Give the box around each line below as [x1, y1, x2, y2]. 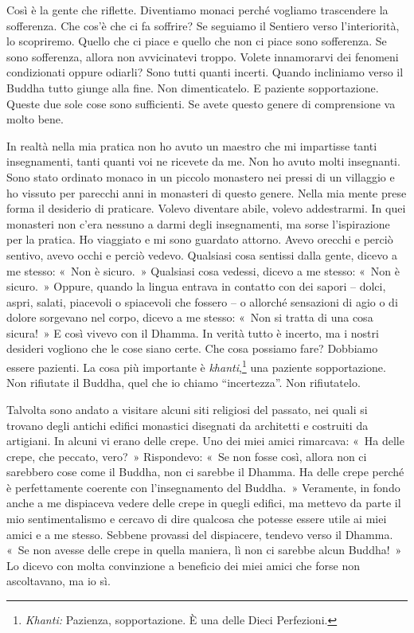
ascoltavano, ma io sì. [6, 572, 111, 589]
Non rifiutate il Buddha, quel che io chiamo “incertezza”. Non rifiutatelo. [6, 374, 361, 391]
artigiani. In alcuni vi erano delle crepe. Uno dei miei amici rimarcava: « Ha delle [6, 432, 404, 449]
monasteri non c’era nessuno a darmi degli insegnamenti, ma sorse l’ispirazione [6, 215, 390, 232]
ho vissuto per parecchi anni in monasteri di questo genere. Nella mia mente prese [6, 184, 407, 201]
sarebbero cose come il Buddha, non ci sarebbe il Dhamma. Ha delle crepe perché [6, 463, 404, 480]
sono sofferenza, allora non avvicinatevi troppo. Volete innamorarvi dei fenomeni [6, 48, 399, 64]
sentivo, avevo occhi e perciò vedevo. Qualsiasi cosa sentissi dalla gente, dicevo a [6, 246, 397, 263]
